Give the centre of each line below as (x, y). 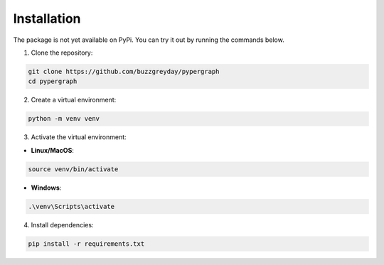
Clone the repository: (62, 53)
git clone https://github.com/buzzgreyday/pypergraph (124, 71)
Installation (47, 18)
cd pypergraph (53, 81)
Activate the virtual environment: (79, 137)
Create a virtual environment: (74, 100)
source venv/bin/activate (73, 169)
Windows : (46, 188)
